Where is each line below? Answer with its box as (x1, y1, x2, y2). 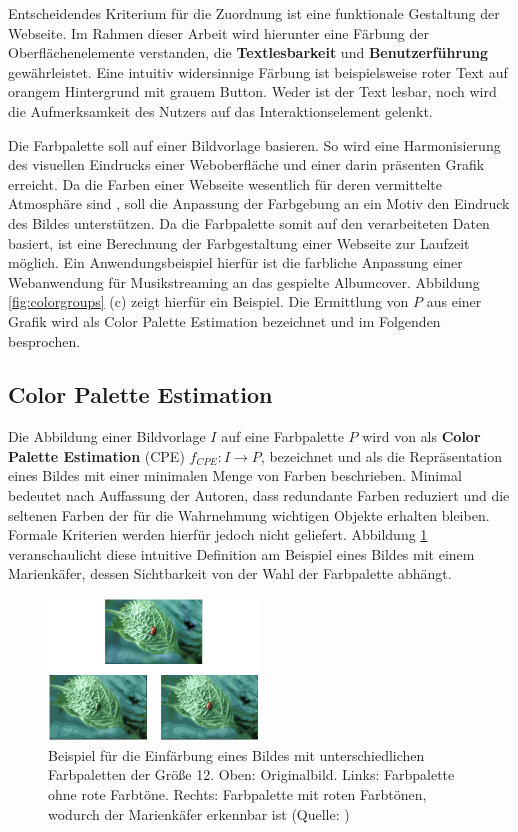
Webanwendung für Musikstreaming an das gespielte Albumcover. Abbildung (8, 271, 480, 292)
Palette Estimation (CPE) (8, 445, 185, 466)
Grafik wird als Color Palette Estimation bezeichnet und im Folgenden (8, 310, 441, 331)
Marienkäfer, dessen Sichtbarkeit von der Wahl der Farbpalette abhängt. (8, 563, 452, 584)
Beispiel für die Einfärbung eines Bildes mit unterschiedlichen (48, 744, 425, 765)
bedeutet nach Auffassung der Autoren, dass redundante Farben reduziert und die (8, 485, 510, 506)
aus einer (426, 291, 482, 312)
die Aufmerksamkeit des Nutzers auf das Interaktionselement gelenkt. (8, 100, 433, 121)
